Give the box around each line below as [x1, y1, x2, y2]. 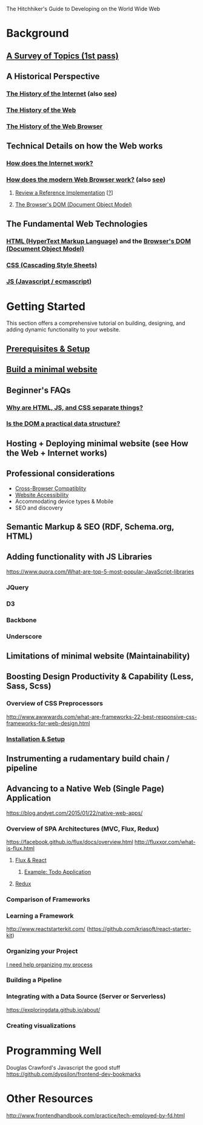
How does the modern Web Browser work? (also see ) [6, 175, 165, 184]
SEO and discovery [15, 504, 64, 511]
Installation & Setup [6, 735, 65, 743]
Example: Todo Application [24, 868, 92, 876]
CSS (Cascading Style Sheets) [6, 261, 98, 269]
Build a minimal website [6, 364, 98, 375]
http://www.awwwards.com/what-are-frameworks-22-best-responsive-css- [6, 713, 198, 720]
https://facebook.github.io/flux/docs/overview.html [6, 839, 133, 846]
